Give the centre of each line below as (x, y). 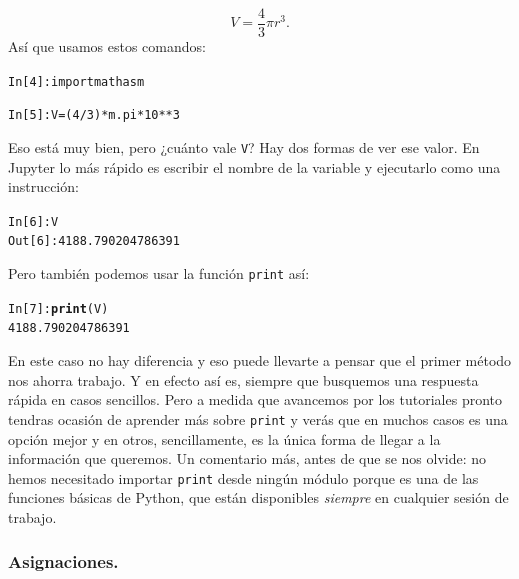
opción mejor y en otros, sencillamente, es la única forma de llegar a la (224, 438)
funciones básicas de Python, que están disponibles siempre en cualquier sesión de (258, 497)
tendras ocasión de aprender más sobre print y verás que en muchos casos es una (258, 418)
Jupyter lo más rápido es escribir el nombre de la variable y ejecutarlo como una (254, 166)
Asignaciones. (63, 561)
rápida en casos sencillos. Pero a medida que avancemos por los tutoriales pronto (255, 399)
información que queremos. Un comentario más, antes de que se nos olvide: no (247, 458)
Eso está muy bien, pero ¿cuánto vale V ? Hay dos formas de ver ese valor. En (244, 146)
